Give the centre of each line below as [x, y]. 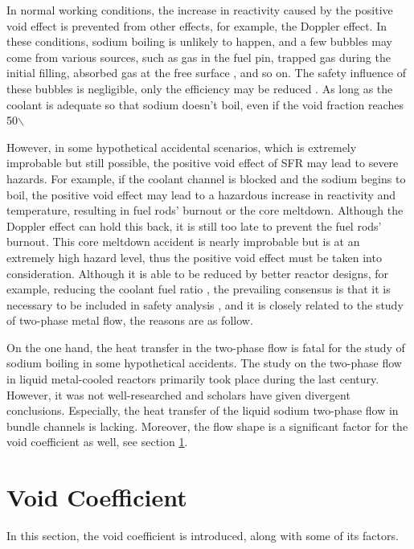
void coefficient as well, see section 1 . [97, 442]
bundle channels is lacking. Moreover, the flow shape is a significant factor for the [207, 426]
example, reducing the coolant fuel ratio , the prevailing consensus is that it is [199, 289]
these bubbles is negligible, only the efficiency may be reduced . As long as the [200, 88]
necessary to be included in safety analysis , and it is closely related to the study [205, 304]
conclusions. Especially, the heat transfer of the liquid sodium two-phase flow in [203, 410]
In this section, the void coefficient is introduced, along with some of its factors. [203, 536]
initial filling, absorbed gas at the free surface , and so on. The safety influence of [207, 73]
